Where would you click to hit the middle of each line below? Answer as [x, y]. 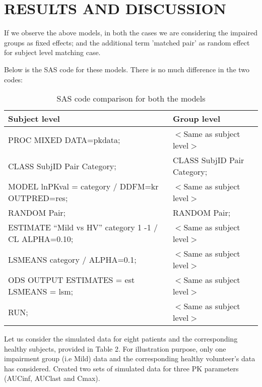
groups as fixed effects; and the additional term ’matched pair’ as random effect [127, 42]
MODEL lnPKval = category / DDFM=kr [83, 186]
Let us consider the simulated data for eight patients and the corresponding [121, 339]
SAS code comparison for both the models [131, 99]
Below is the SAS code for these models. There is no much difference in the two [127, 69]
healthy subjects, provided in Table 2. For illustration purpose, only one [115, 348]
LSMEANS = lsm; [41, 292]
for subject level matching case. [52, 52]
